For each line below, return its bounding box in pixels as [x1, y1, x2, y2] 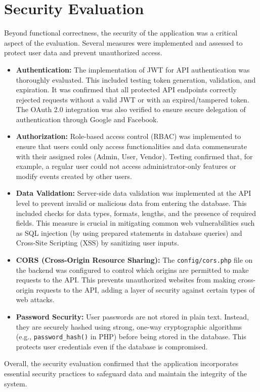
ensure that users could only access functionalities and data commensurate [16, 141, 247, 152]
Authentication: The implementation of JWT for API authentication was [16, 64, 250, 75]
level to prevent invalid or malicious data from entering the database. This [16, 198, 247, 208]
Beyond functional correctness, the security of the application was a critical [4, 27, 238, 38]
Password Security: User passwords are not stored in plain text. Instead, [16, 311, 249, 322]
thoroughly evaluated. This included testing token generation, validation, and [16, 74, 256, 85]
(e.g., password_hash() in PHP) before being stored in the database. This [16, 331, 246, 342]
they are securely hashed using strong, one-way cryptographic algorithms [16, 321, 242, 332]
